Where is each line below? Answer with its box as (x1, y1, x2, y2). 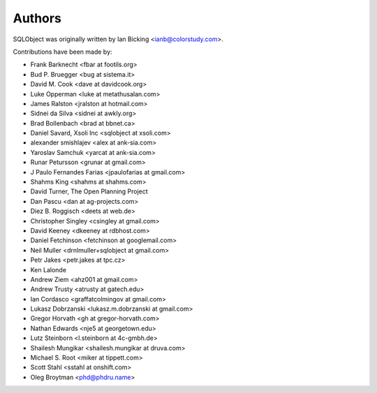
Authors (13, 10, 62, 26)
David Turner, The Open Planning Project (30, 187, 148, 195)
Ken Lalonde (30, 265, 66, 274)
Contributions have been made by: (13, 47, 112, 56)
